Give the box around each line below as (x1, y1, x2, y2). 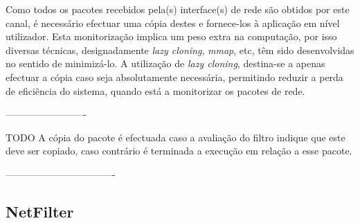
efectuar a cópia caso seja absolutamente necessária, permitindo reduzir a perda (6, 69, 343, 84)
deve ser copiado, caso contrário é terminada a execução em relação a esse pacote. (6, 143, 352, 158)
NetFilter (6, 200, 74, 222)
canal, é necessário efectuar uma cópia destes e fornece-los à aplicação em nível (6, 15, 340, 30)
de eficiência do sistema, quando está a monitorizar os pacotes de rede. (6, 83, 305, 98)
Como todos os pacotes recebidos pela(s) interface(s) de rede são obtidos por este (6, 2, 350, 16)
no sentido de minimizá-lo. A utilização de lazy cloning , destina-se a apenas (6, 56, 325, 71)
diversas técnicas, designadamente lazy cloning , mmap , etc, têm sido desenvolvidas (6, 42, 354, 57)
